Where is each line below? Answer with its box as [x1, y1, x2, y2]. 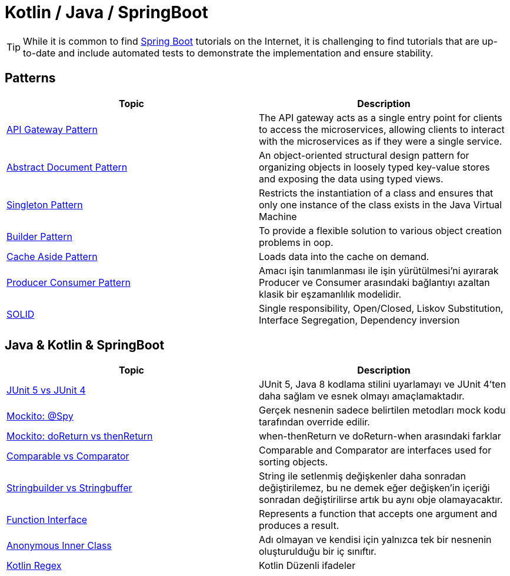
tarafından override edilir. [259, 416, 370, 428]
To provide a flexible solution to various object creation [259, 224, 502, 237]
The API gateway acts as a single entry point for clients [259, 111, 502, 124]
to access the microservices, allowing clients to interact [259, 123, 505, 135]
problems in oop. [259, 236, 334, 248]
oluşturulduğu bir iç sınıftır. [259, 545, 376, 558]
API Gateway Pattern [6, 123, 98, 135]
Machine [259, 210, 297, 222]
